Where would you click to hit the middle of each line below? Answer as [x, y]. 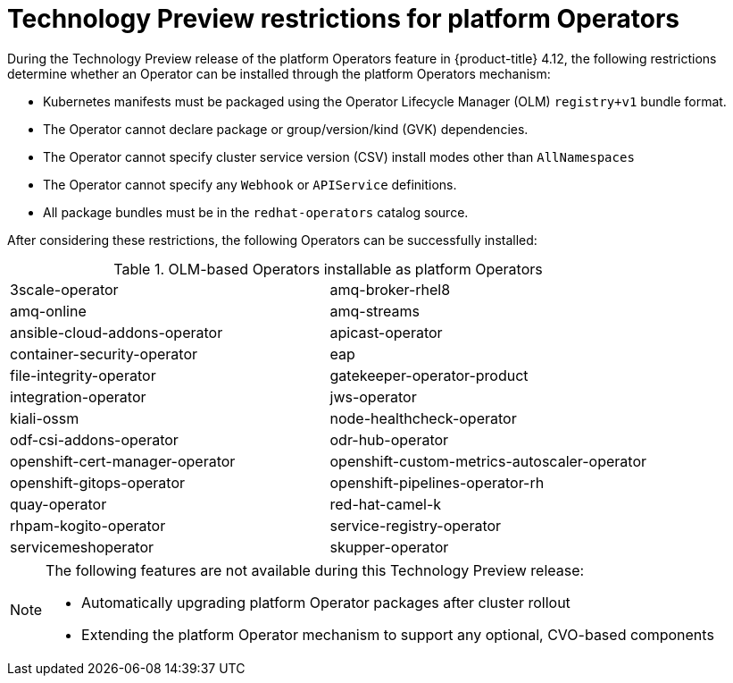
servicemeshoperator [82, 547]
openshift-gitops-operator [97, 482]
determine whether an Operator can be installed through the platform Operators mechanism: [279, 73]
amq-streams [375, 311]
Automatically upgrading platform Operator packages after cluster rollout [326, 602]
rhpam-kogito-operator [88, 525]
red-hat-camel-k [386, 504]
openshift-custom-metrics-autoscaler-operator [488, 461]
